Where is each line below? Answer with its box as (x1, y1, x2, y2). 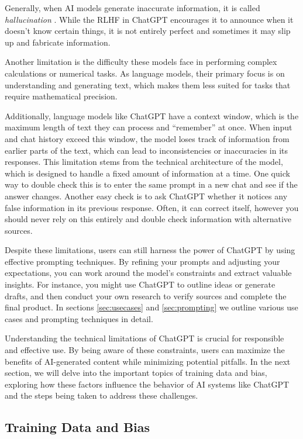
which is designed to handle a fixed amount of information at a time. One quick (5, 167, 290, 179)
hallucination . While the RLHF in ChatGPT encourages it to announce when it (5, 13, 294, 25)
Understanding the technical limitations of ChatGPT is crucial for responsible (5, 332, 284, 344)
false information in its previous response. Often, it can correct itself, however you (5, 201, 299, 213)
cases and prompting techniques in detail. (5, 312, 153, 324)
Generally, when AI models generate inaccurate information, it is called (5, 2, 260, 13)
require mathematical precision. (5, 90, 118, 102)
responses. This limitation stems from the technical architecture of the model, (5, 155, 283, 168)
